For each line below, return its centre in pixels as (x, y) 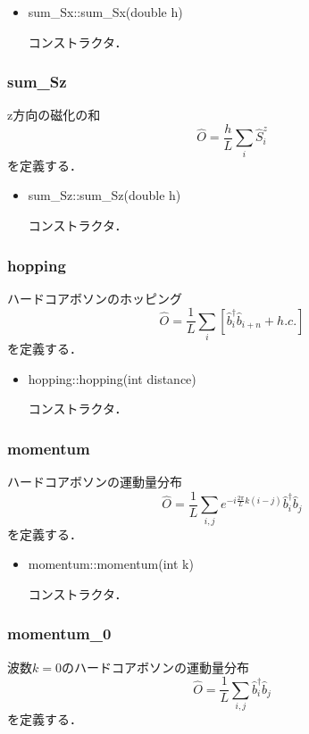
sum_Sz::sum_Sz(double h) (104, 195)
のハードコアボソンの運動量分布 (155, 667)
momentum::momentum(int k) (111, 564)
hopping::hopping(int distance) (112, 378)
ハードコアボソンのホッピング (95, 298)
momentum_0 (59, 634)
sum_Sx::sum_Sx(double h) (105, 12)
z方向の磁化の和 (54, 115)
